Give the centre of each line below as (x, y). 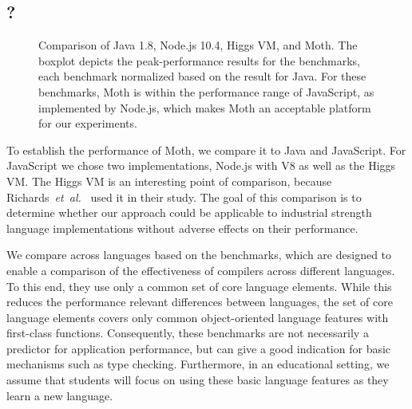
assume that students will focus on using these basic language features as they (198, 380)
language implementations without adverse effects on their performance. (182, 228)
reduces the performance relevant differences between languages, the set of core (200, 302)
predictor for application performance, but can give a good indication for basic (199, 348)
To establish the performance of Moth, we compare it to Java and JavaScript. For (206, 149)
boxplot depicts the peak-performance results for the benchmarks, (200, 60)
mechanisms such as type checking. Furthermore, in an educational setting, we (198, 364)
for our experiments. (88, 123)
